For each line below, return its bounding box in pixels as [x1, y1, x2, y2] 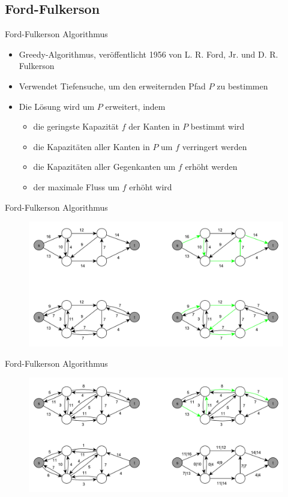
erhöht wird [129, 180, 172, 193]
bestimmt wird [190, 120, 245, 133]
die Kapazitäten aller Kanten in [33, 140, 150, 152]
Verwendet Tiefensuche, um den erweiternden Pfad [19, 79, 206, 92]
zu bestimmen [217, 79, 268, 92]
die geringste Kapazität [33, 120, 119, 133]
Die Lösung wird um [19, 100, 95, 112]
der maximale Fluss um [33, 180, 120, 193]
